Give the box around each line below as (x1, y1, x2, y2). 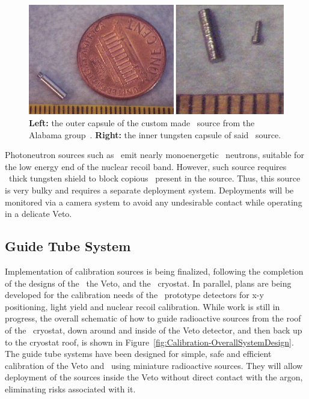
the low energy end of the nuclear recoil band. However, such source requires (5, 160, 287, 172)
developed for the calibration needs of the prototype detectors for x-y (5, 288, 264, 301)
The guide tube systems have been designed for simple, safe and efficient (5, 347, 272, 360)
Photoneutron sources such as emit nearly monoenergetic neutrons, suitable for (5, 148, 304, 161)
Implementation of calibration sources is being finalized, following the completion (5, 264, 304, 277)
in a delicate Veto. (5, 207, 72, 220)
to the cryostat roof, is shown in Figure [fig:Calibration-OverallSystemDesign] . (5, 335, 294, 348)
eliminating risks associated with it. (5, 382, 136, 395)
